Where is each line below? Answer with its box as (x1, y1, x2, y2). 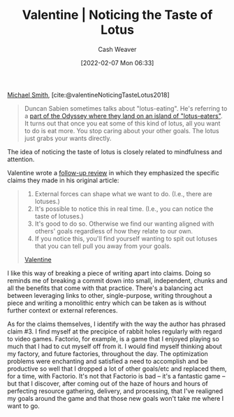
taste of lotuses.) (34, 212, 84, 220)
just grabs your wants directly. (24, 134, 112, 142)
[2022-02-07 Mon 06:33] (80, 58, 154, 67)
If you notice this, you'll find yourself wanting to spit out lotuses (34, 234, 218, 242)
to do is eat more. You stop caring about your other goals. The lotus (24, 126, 219, 135)
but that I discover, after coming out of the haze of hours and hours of (7, 379, 208, 388)
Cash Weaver (98, 45, 137, 53)
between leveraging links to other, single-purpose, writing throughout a (7, 291, 212, 299)
